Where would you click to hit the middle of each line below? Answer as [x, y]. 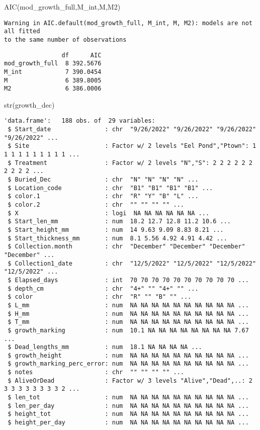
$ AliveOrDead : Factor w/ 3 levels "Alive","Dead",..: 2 [130, 380]
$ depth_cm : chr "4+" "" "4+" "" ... [103, 288]
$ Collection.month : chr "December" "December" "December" [126, 247]
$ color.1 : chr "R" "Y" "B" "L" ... [103, 196]
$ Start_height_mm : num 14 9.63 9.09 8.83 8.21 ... [116, 230]
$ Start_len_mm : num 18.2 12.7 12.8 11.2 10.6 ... [119, 222]
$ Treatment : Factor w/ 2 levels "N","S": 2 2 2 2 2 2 [130, 163]
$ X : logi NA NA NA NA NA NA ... [109, 213]
